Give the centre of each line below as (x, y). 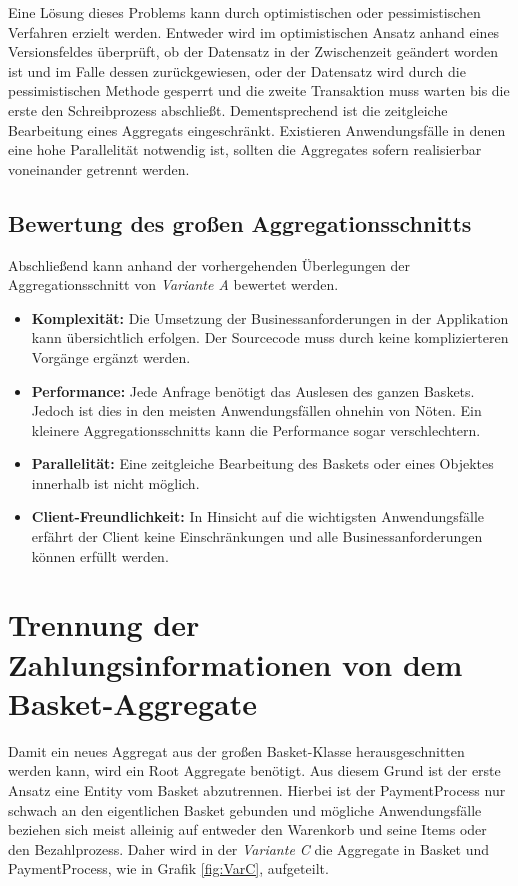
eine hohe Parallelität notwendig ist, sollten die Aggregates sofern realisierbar (245, 149)
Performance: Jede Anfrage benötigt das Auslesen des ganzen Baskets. (253, 390)
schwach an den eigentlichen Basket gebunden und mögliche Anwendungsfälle (245, 809)
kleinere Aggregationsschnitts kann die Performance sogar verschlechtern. (256, 429)
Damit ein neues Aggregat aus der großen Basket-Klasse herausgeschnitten (236, 750)
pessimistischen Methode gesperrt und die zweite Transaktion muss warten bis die (259, 90)
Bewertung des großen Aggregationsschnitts (240, 222)
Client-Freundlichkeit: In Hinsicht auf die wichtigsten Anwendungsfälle (258, 516)
